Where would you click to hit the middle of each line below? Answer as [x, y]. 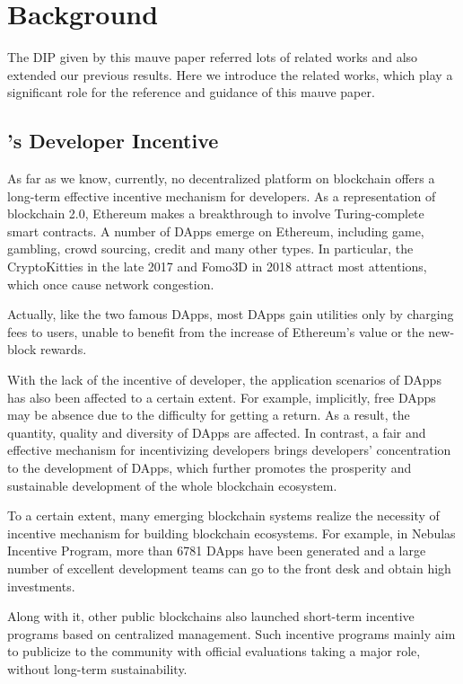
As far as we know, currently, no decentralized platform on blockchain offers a [221, 178]
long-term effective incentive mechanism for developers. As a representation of [222, 195]
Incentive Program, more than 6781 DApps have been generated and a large [217, 551]
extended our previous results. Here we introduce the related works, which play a [230, 74]
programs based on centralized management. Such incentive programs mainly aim [231, 633]
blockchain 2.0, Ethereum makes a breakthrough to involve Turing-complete [216, 213]
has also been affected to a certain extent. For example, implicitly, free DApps [222, 397]
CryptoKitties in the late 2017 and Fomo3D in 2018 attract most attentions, [217, 266]
